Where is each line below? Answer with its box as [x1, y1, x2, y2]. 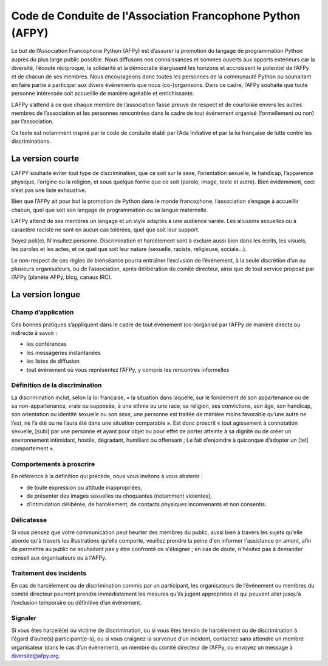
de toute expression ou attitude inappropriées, [26, 484, 143, 491]
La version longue [11, 289, 81, 300]
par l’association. [11, 118, 54, 125]
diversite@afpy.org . [11, 652, 61, 659]
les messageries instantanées [26, 349, 101, 356]
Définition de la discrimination [11, 381, 102, 390]
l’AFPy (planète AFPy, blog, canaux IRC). [11, 273, 112, 281]
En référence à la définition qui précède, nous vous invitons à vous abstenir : [11, 473, 203, 480]
